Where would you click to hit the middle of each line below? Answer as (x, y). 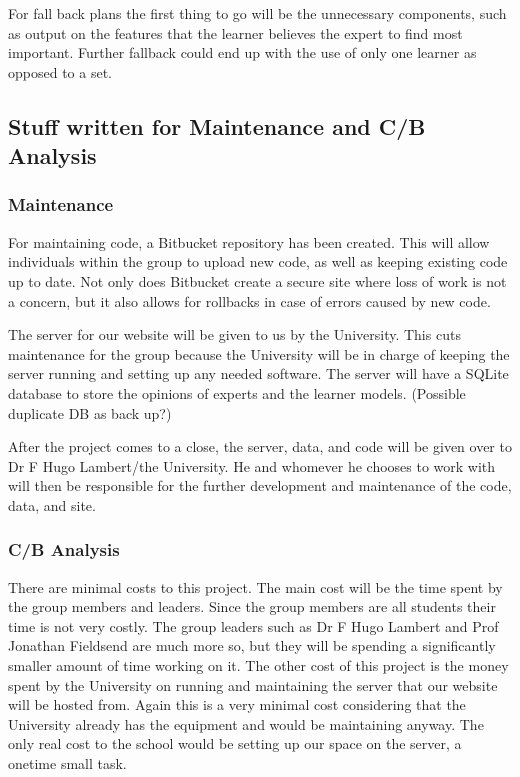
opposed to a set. (60, 71)
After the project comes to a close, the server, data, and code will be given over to (260, 446)
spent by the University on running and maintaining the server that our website (253, 684)
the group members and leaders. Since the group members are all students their (252, 606)
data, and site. (52, 504)
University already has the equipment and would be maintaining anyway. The (246, 723)
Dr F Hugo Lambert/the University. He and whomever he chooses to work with (252, 465)
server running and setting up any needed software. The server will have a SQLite (258, 373)
